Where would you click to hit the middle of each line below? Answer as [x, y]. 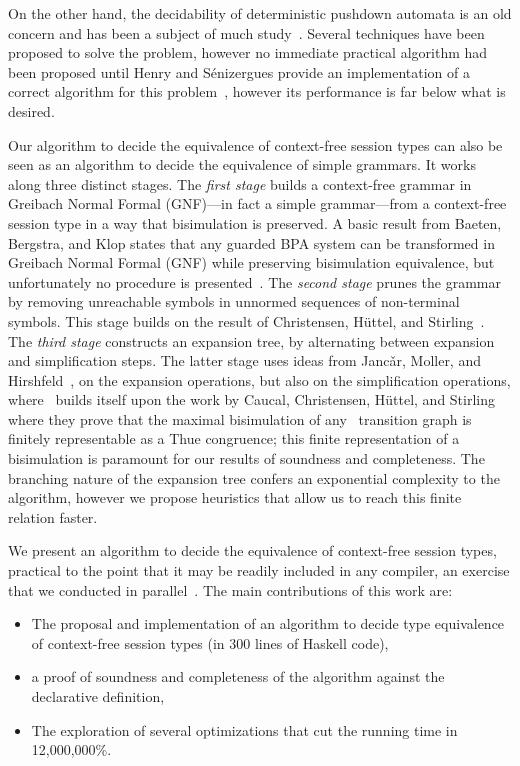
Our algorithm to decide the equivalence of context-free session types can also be [255, 144]
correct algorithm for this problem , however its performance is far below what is [257, 91]
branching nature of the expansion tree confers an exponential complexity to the [254, 477]
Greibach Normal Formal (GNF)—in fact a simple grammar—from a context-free [257, 203]
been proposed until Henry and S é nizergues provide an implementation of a [239, 71]
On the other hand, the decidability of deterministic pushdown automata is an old [260, 13]
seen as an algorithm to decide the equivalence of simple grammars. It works [242, 164]
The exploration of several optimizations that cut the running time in [244, 729]
